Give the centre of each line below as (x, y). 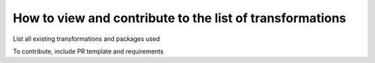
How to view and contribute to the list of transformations (180, 18)
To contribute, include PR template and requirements (88, 51)
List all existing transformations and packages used (86, 39)
